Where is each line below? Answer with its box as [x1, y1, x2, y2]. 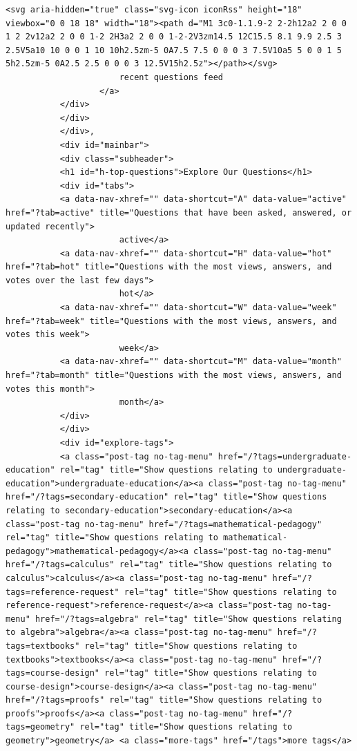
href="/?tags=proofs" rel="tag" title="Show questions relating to [6, 695, 322, 705]
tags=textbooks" [6, 640, 80, 651]
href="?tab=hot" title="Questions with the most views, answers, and [6, 262, 332, 272]
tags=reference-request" [6, 587, 119, 597]
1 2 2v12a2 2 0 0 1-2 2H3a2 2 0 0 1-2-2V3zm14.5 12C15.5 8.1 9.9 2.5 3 [6, 32, 342, 42]
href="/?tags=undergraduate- [218, 451, 352, 462]
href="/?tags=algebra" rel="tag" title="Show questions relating [35, 614, 342, 624]
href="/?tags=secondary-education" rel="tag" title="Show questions [6, 492, 327, 502]
